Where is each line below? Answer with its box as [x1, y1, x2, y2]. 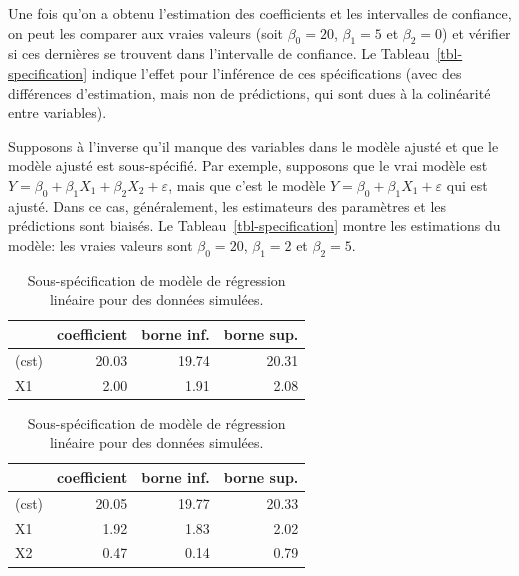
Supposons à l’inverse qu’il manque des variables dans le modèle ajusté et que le [8, 135, 499, 156]
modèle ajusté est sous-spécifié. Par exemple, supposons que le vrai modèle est [8, 155, 488, 176]
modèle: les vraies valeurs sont [8, 234, 193, 255]
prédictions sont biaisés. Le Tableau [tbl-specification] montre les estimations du [8, 215, 501, 236]
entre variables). [8, 102, 107, 123]
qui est [446, 174, 488, 195]
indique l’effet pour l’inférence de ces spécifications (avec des [91, 62, 462, 83]
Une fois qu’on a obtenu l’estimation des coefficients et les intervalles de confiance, [8, 3, 512, 23]
